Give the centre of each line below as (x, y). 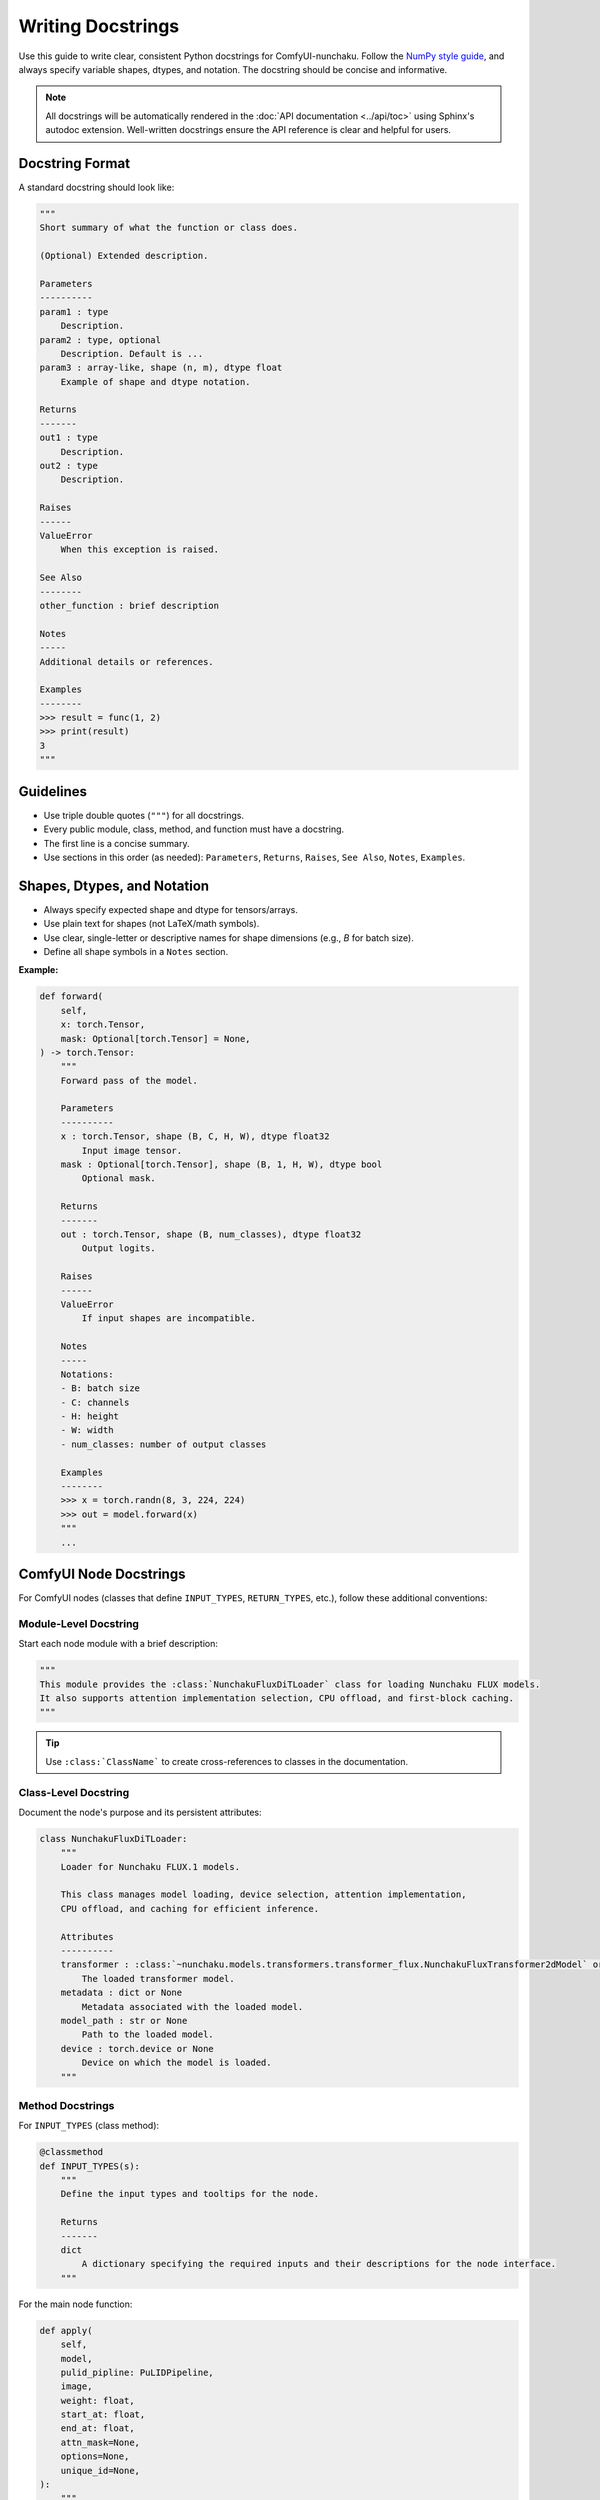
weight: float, (97, 2400)
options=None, (95, 2456)
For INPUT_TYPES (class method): (89, 2126)
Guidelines (52, 791)
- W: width (87, 1430)
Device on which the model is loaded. (176, 2063)
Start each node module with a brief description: (118, 1644)
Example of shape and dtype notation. (155, 381)
